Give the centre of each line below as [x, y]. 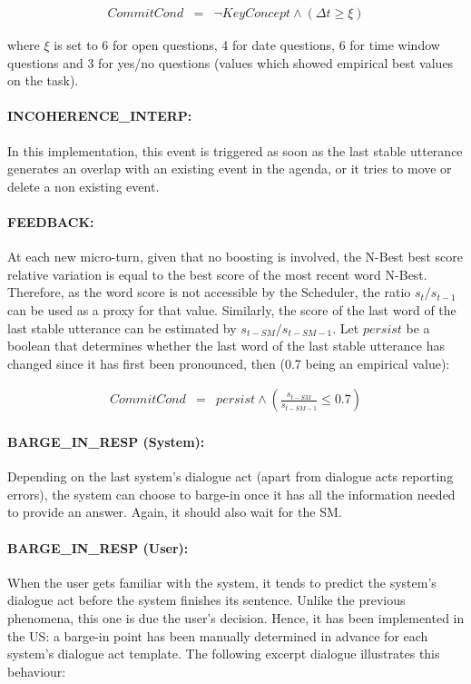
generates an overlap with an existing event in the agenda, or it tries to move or [230, 169]
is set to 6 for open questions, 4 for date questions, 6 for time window [247, 45]
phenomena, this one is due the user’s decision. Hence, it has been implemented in [236, 617]
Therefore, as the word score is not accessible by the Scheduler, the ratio [209, 292]
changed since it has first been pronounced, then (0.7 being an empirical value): [229, 363]
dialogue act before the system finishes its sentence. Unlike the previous [206, 600]
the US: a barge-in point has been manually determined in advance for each [218, 635]
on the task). [43, 80]
